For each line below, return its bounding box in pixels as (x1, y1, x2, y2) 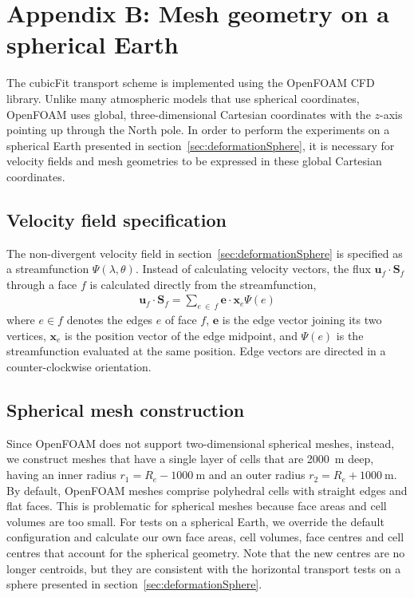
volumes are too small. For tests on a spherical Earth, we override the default (6, 513, 384, 529)
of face (164, 311, 197, 328)
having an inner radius (6, 466, 116, 483)
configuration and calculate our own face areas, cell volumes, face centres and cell (6, 529, 404, 545)
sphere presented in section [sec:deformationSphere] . (6, 576, 262, 592)
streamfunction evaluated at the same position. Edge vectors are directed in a (6, 343, 386, 359)
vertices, (6, 327, 46, 343)
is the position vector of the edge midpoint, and (65, 327, 298, 343)
